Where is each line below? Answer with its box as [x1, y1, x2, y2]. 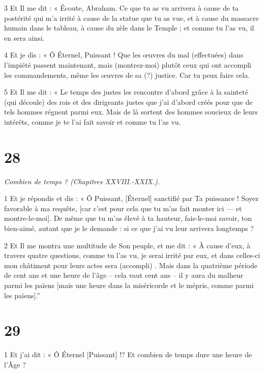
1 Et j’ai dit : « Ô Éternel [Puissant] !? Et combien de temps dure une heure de [4, 349, 252, 360]
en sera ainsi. [4, 32, 45, 43]
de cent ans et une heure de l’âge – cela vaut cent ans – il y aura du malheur [4, 270, 243, 280]
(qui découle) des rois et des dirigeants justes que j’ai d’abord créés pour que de [4, 96, 253, 107]
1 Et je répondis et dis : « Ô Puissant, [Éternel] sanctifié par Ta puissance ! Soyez [4, 193, 259, 204]
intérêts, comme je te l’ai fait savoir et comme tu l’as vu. [4, 116, 181, 127]
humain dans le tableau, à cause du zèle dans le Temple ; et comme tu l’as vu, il [4, 22, 254, 33]
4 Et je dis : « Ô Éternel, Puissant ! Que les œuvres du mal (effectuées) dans [4, 49, 244, 60]
